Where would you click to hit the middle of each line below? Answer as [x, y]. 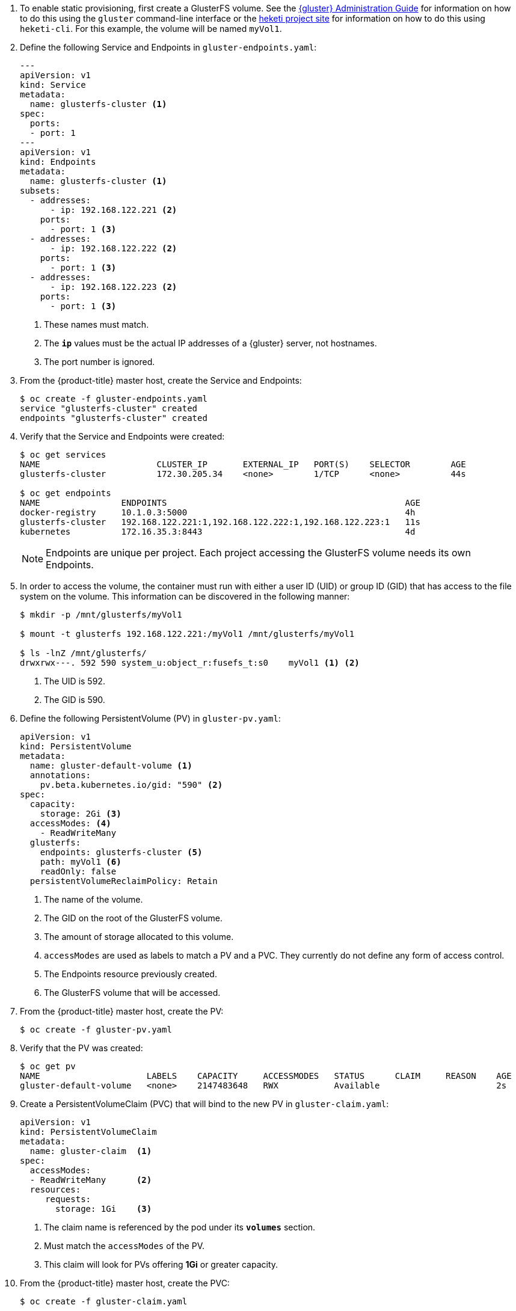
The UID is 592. [75, 681]
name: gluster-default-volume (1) [111, 766]
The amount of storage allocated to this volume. [139, 937]
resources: [55, 1190]
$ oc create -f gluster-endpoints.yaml [114, 399]
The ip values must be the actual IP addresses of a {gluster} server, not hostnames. [210, 343]
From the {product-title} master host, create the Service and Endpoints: [161, 380]
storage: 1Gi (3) [104, 1209]
